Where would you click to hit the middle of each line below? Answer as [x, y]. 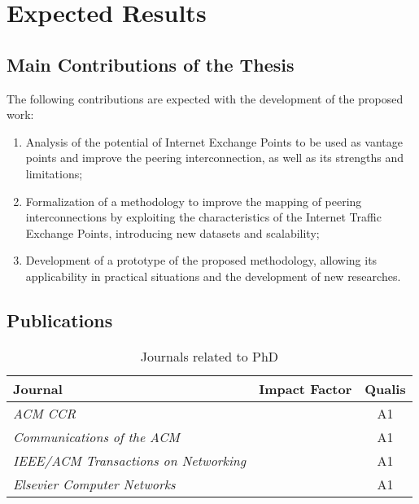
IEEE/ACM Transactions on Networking [130, 460]
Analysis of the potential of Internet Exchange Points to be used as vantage [214, 141]
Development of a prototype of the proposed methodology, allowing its [201, 260]
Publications [60, 320]
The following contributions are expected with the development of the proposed [205, 98]
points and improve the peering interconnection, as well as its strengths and [214, 158]
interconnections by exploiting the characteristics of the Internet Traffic [203, 217]
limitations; [54, 173]
